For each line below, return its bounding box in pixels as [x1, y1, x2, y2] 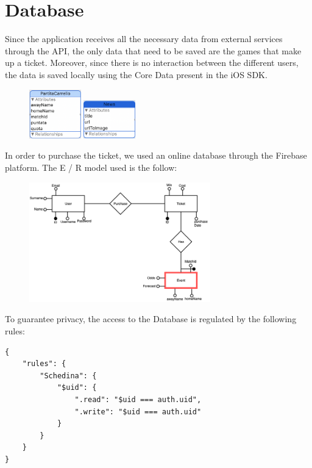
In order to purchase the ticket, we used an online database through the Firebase [5, 149, 307, 162]
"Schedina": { [40, 371, 97, 380]
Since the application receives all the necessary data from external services [5, 32, 283, 45]
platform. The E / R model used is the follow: [5, 160, 177, 173]
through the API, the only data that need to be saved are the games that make [5, 44, 302, 57]
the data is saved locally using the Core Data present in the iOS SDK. [5, 68, 268, 81]
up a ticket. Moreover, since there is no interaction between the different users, [5, 56, 299, 69]
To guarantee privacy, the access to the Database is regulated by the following [5, 312, 297, 325]
